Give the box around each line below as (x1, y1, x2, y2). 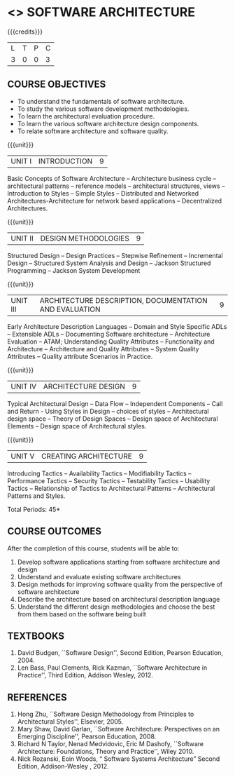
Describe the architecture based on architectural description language (17, 595, 220, 603)
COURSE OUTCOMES (7, 525, 102, 537)
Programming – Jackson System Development (7, 266, 141, 274)
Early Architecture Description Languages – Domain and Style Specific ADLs (7, 322, 227, 330)
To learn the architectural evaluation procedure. (17, 112, 155, 120)
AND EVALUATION (39, 304, 101, 314)
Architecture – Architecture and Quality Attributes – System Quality (7, 344, 199, 353)
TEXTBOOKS (7, 630, 65, 642)
